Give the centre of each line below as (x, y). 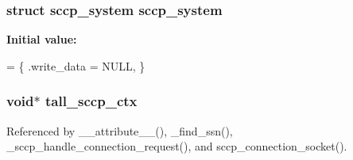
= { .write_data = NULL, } (76, 65)
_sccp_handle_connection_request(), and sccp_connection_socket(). (177, 146)
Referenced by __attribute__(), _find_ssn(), (120, 130)
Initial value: (42, 39)
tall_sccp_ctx (91, 101)
